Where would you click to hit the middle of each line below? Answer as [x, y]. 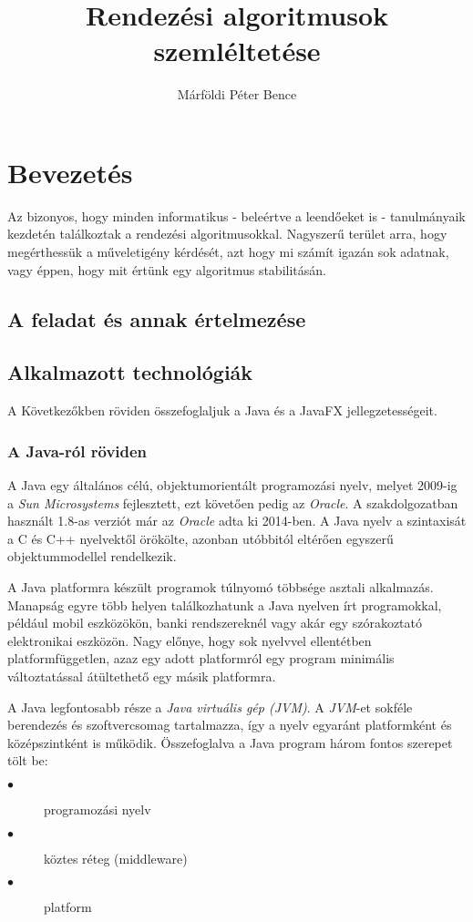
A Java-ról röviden [77, 451]
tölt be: [28, 760]
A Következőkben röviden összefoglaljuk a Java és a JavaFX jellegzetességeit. [222, 410]
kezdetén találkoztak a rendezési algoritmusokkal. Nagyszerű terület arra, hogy [227, 234]
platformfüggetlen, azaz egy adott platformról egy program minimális [201, 658]
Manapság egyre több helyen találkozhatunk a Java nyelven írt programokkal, [225, 604]
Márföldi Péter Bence [237, 94]
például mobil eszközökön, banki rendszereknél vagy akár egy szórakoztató [215, 623]
